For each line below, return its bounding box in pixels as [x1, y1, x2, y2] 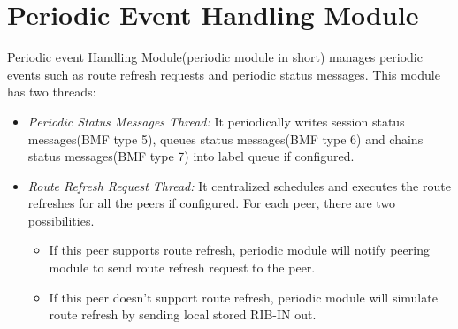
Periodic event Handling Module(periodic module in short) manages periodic [7, 48, 423, 66]
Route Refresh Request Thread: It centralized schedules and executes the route [27, 176, 451, 195]
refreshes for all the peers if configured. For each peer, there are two [27, 194, 396, 212]
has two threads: [7, 82, 96, 101]
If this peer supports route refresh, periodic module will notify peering [49, 241, 430, 259]
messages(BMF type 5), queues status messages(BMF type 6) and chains [27, 129, 424, 148]
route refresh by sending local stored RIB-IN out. [49, 305, 317, 324]
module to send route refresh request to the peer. [49, 258, 316, 277]
